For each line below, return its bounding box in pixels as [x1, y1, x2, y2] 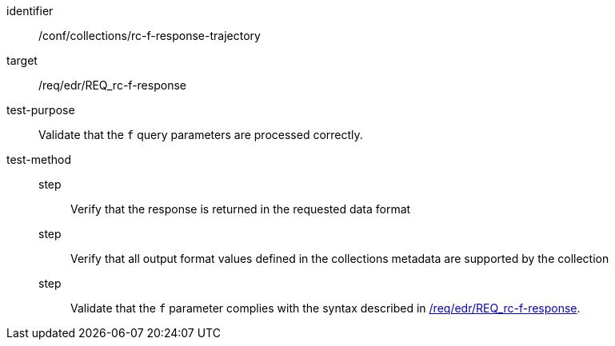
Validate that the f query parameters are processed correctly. [38, 128, 363, 141]
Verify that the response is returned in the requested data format [70, 202, 411, 216]
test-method [6, 153, 71, 166]
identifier [6, 4, 54, 18]
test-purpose [6, 103, 75, 117]
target [6, 54, 38, 67]
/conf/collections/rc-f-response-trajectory [38, 29, 261, 42]
